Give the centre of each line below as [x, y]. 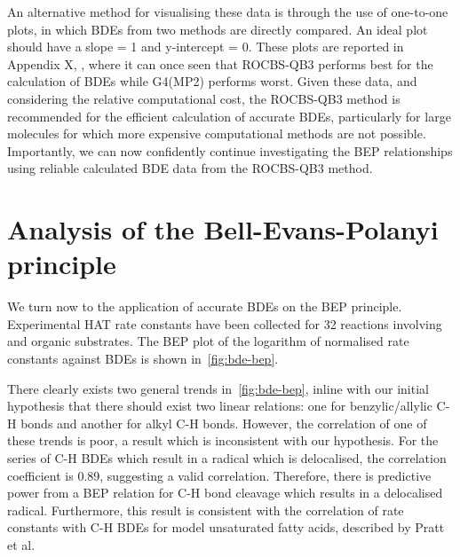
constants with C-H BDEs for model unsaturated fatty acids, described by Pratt [226, 527]
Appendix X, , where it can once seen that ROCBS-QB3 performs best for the [220, 63]
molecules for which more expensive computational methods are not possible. [217, 133]
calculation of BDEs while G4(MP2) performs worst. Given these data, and [212, 81]
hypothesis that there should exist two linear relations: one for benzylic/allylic [220, 406]
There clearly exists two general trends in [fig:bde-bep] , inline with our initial [218, 388]
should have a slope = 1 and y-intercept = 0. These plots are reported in [206, 47]
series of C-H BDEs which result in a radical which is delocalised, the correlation [227, 458]
